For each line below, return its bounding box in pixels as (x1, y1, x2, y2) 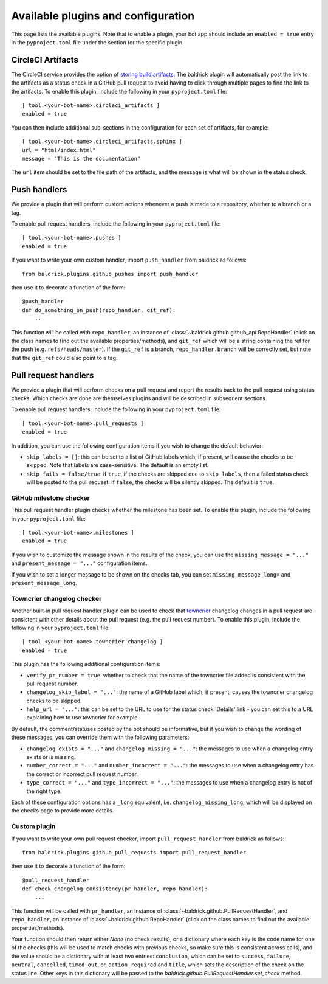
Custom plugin (11, 822, 56, 831)
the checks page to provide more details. (11, 807, 114, 814)
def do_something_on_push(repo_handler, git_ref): (22, 307, 176, 313)
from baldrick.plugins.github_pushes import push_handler (22, 271, 199, 277)
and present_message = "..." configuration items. (11, 560, 148, 567)
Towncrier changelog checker (11, 594, 102, 603)
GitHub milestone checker (11, 493, 91, 502)
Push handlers (11, 184, 67, 195)
